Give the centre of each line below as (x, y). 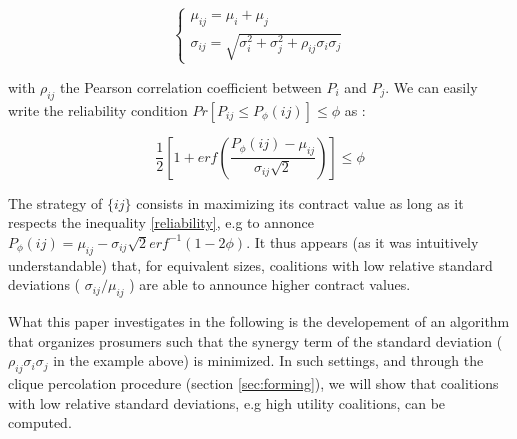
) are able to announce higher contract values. (270, 284)
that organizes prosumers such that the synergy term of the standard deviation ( (255, 340)
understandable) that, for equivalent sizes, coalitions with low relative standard (250, 264)
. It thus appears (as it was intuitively (362, 241)
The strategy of (55, 202)
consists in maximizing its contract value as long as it (300, 202)
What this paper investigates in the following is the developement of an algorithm (259, 321)
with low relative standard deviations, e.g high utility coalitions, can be (227, 402)
